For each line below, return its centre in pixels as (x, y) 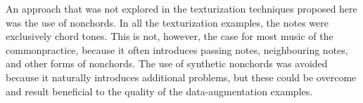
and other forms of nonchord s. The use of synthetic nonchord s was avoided (167, 63)
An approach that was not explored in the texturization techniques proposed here (181, 8)
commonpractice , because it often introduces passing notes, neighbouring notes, (177, 49)
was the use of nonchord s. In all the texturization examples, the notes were (167, 22)
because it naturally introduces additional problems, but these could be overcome (181, 77)
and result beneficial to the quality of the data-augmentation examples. (159, 91)
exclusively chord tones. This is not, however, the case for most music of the (170, 36)
